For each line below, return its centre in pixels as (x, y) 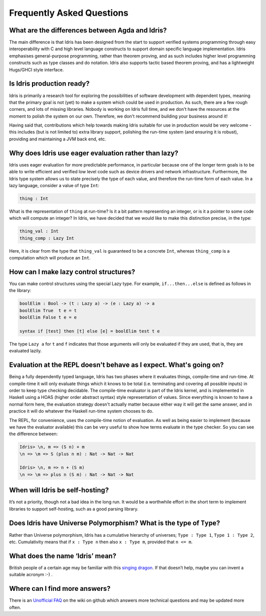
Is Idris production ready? (49, 84)
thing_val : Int (39, 231)
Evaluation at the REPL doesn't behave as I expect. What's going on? (116, 365)
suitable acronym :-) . (31, 575)
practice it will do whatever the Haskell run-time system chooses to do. (81, 411)
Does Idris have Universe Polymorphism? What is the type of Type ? (115, 523)
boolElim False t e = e (48, 317)
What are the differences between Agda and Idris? (88, 30)
